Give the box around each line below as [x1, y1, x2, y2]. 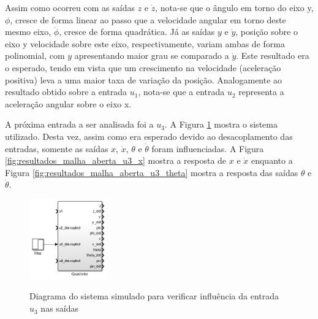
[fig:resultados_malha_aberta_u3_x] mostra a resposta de [5, 154, 227, 167]
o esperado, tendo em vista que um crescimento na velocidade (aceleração [5, 61, 281, 74]
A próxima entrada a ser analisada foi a [5, 118, 154, 131]
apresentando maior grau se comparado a [74, 49, 229, 62]
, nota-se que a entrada [138, 85, 225, 98]
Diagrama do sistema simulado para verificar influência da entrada [29, 290, 279, 302]
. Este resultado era [236, 49, 309, 62]
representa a [238, 85, 284, 98]
